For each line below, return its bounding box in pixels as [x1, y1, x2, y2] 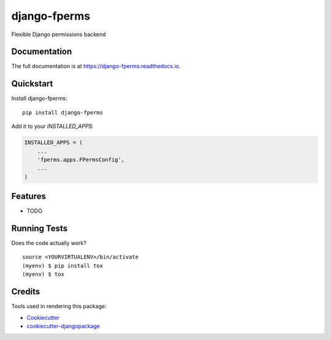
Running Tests [11, 224, 67, 233]
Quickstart [11, 78, 53, 89]
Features [11, 191, 46, 202]
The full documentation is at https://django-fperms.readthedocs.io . [11, 62, 181, 70]
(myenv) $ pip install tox [22, 262, 104, 269]
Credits [11, 287, 40, 297]
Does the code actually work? [11, 240, 87, 247]
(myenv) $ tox [22, 271, 64, 278]
